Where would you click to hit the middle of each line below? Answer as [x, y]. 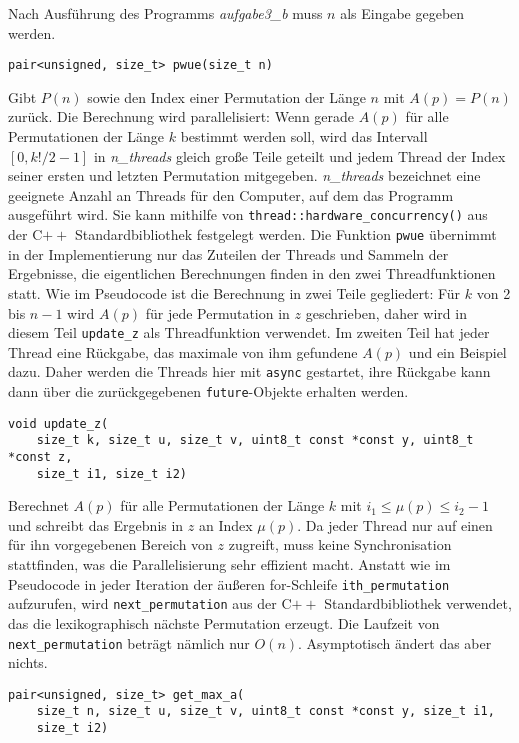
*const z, [40, 456]
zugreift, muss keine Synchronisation [340, 544]
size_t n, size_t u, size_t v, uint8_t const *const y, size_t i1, [265, 711]
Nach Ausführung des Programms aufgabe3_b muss [165, 13]
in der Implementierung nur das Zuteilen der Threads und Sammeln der [228, 253]
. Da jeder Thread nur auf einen [395, 524]
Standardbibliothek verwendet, [418, 603]
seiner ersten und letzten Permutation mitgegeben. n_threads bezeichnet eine [244, 175]
